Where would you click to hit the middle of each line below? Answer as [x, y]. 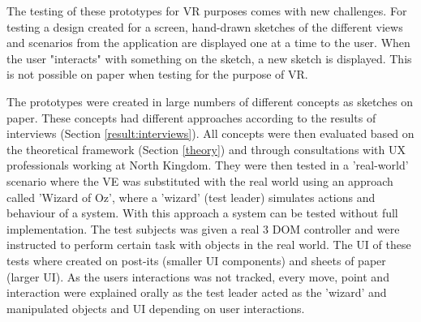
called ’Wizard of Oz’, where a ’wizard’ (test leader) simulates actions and [191, 197]
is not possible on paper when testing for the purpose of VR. [157, 74]
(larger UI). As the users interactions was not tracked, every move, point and [198, 276]
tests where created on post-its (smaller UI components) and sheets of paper [196, 260]
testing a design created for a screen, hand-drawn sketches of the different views [205, 26]
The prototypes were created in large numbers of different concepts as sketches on [210, 101]
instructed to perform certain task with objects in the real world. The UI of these [209, 245]
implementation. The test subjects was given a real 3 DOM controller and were [203, 228]
